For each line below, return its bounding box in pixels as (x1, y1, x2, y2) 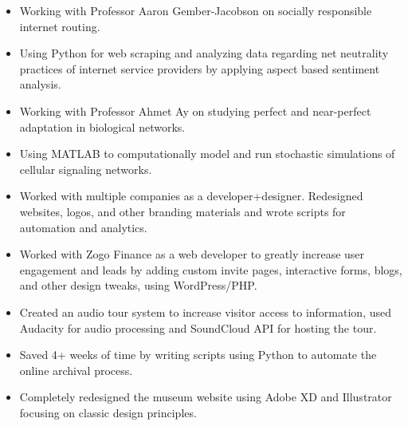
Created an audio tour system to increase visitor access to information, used (19, 303, 391, 320)
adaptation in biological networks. (19, 118, 186, 135)
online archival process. (19, 361, 133, 378)
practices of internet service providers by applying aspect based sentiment (19, 60, 380, 77)
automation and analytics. (19, 219, 147, 235)
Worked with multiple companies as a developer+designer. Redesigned (19, 187, 363, 204)
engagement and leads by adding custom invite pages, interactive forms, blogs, (19, 261, 402, 278)
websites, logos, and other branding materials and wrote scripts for (19, 203, 346, 219)
